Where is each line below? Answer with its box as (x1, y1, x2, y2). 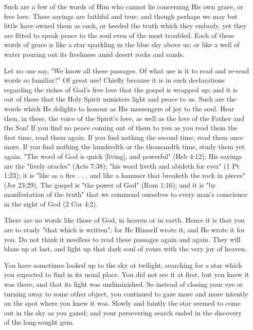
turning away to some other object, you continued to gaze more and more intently (4, 288, 249, 298)
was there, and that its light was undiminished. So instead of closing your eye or (4, 279, 243, 289)
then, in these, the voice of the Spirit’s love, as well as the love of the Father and (4, 113, 245, 123)
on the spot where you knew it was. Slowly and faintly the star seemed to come (4, 298, 241, 308)
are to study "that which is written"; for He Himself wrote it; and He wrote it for (4, 225, 245, 235)
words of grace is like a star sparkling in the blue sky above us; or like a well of (4, 39, 240, 50)
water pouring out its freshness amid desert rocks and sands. (4, 49, 185, 59)
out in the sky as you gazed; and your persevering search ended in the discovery (4, 307, 242, 317)
